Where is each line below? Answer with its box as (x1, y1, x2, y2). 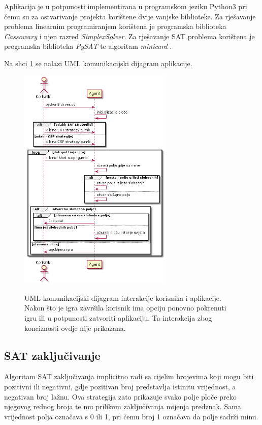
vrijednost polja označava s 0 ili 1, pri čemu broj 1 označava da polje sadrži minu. (4, 411, 258, 421)
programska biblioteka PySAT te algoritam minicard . (4, 41, 172, 51)
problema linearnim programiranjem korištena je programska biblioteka (4, 21, 226, 32)
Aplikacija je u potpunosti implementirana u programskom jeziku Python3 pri (4, 1, 247, 11)
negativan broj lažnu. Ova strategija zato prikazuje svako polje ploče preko (4, 391, 237, 402)
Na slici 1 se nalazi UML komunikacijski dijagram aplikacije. (4, 58, 192, 68)
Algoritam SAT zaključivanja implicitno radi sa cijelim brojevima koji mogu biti (4, 371, 254, 382)
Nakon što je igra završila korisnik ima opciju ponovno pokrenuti (24, 302, 226, 313)
